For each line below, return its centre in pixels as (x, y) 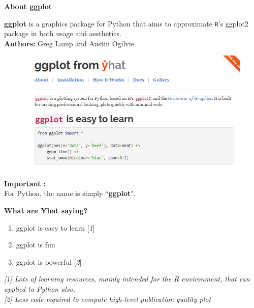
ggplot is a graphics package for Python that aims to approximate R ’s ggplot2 (126, 23)
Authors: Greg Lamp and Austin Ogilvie (69, 43)
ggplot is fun (36, 245)
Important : (25, 183)
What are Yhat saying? (46, 211)
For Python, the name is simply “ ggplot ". (70, 193)
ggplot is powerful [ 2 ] (49, 261)
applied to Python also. (40, 289)
